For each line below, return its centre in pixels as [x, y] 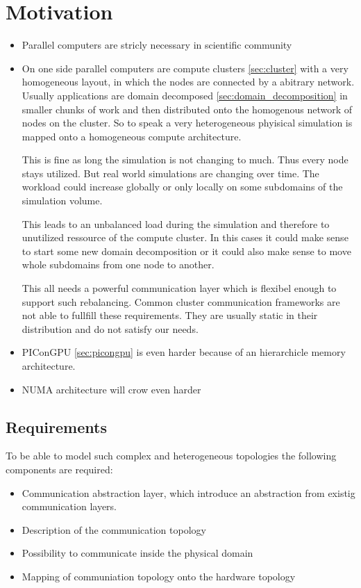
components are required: [59, 469]
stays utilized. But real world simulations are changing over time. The [170, 173]
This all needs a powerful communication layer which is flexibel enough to [179, 288]
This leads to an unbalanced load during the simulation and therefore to [176, 223]
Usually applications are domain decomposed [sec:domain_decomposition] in [185, 95]
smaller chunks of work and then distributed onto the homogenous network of [187, 109]
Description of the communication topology [114, 529]
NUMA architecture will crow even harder [111, 389]
